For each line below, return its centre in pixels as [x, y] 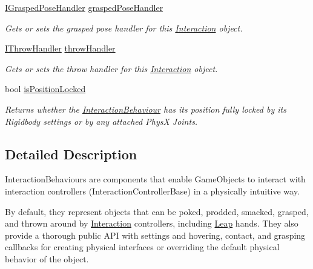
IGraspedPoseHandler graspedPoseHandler [84, 7]
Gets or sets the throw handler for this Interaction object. [111, 68]
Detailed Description [71, 154]
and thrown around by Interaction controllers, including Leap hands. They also [152, 223]
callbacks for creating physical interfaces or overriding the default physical [142, 247]
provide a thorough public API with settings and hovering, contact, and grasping [155, 235]
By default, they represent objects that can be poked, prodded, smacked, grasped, [157, 211]
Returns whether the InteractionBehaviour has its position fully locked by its [146, 109]
